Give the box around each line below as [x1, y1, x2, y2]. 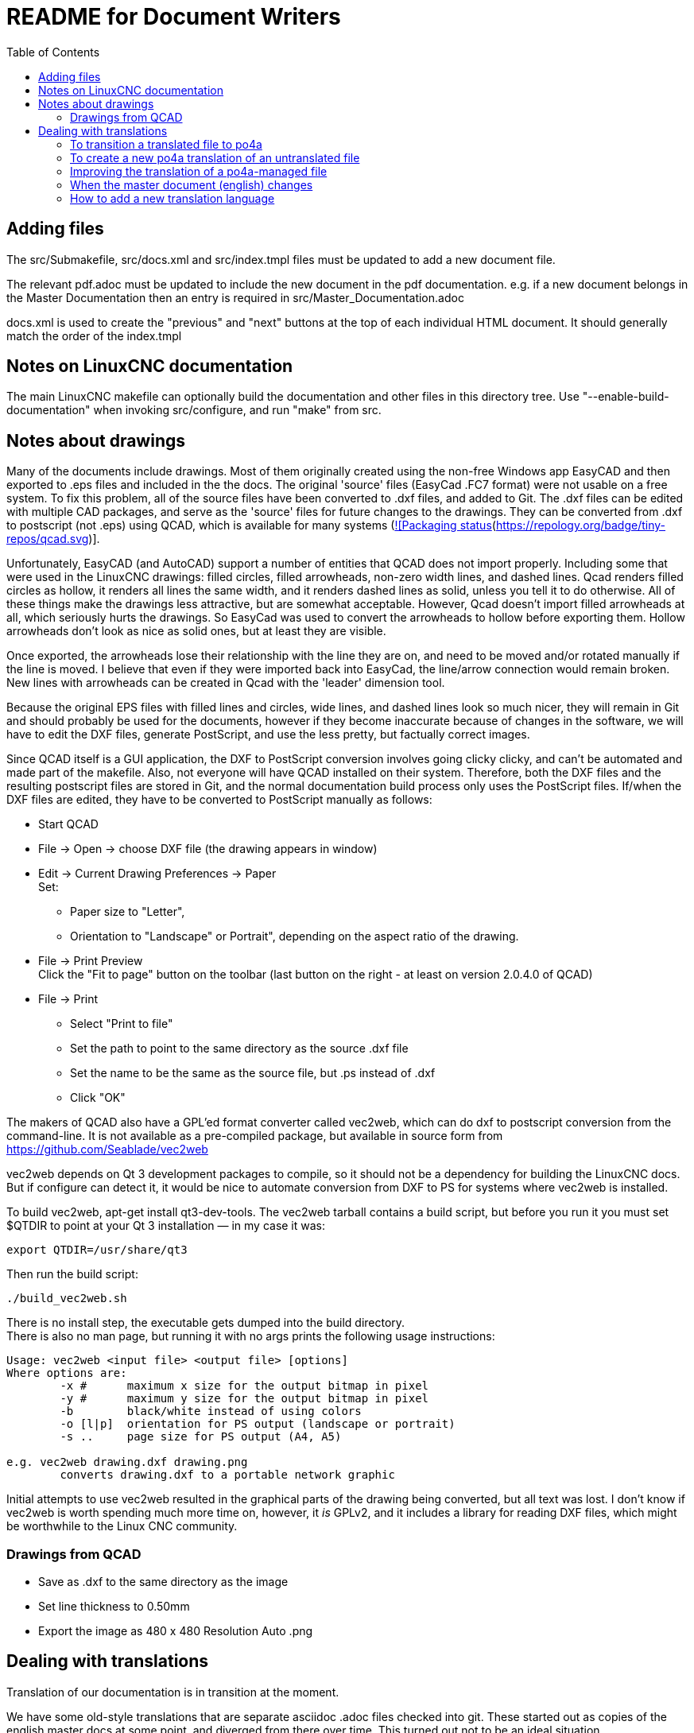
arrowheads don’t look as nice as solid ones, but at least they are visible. [6, 624, 386, 638]
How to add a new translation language [70, 191, 275, 205]
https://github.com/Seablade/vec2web [6, 1142, 208, 1157]
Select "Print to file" [70, 1017, 173, 1031]
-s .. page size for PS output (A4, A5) [60, 1430, 342, 1444]
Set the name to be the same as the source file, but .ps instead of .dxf [70, 1066, 436, 1080]
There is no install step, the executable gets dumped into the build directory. [6, 1316, 405, 1330]
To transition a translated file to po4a [70, 137, 262, 151]
